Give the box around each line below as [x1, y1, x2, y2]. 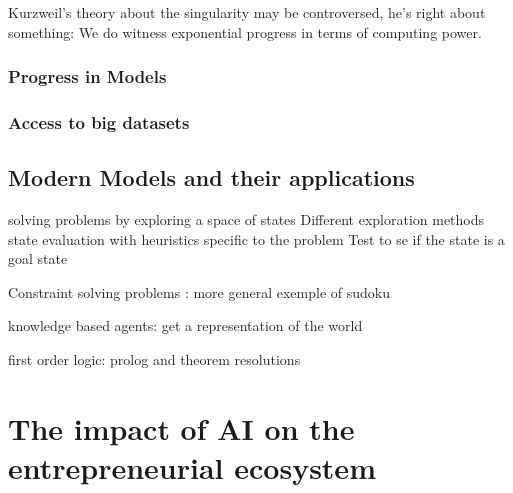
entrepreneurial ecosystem [8, 447, 376, 488]
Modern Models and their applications [8, 162, 415, 193]
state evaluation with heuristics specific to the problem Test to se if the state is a [8, 228, 505, 249]
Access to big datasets [8, 109, 190, 134]
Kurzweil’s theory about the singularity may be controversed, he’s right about [8, 2, 486, 22]
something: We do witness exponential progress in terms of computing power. [8, 21, 482, 42]
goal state [8, 248, 68, 269]
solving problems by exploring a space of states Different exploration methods [8, 209, 485, 230]
